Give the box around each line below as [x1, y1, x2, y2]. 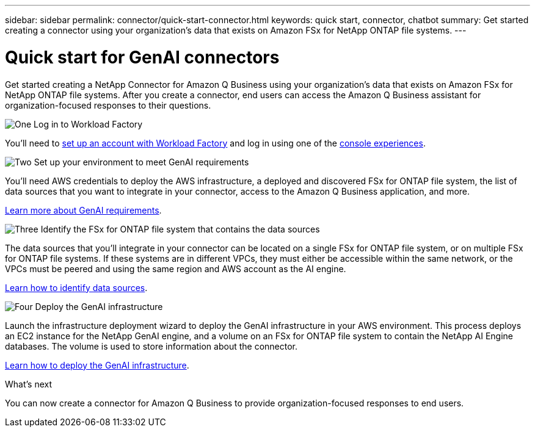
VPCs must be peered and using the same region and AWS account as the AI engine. [5, 263, 346, 274]
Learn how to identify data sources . [5, 282, 148, 293]
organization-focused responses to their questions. [5, 99, 211, 110]
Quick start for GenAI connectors [5, 46, 280, 68]
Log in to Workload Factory [34, 118, 143, 129]
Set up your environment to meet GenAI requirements [34, 156, 249, 167]
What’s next [5, 378, 53, 389]
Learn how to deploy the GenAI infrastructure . [5, 359, 189, 370]
